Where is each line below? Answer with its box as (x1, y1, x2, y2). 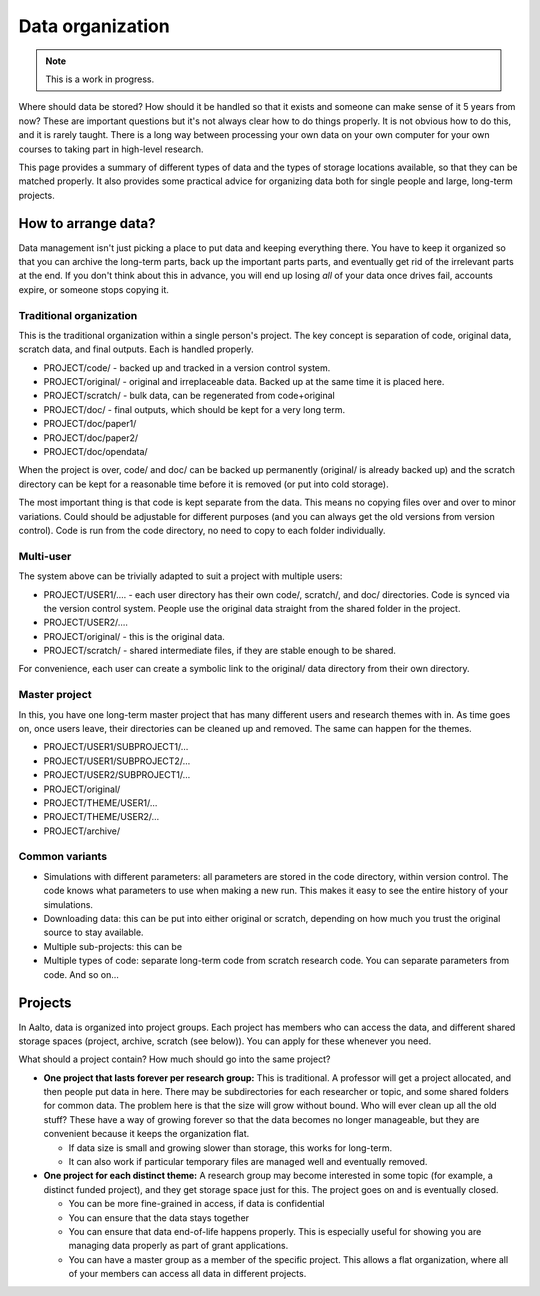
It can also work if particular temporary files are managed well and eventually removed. (68, 1156, 428, 1168)
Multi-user (18, 549, 72, 563)
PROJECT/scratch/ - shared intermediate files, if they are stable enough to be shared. (43, 645, 397, 657)
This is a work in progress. (45, 73, 155, 85)
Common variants (18, 850, 108, 864)
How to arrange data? (18, 215, 156, 232)
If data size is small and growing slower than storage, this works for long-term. (68, 1141, 393, 1154)
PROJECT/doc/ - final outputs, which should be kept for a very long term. (43, 403, 345, 415)
